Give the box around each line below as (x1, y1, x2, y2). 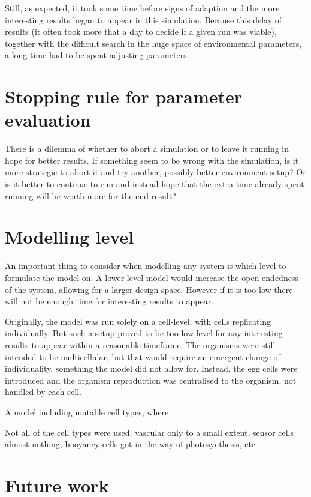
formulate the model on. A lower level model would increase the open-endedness (5, 271, 298, 283)
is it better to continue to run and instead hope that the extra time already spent (5, 178, 304, 190)
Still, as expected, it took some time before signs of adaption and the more (5, 2, 280, 14)
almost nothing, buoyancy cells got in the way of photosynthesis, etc (5, 438, 256, 450)
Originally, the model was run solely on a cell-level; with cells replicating (5, 315, 271, 327)
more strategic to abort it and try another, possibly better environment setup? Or (5, 166, 306, 178)
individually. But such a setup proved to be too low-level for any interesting (5, 327, 283, 339)
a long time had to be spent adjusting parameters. (5, 49, 189, 61)
